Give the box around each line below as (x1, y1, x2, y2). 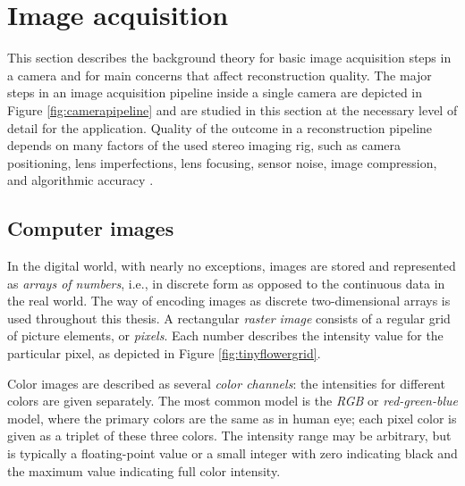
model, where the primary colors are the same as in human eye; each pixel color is (7, 408, 457, 427)
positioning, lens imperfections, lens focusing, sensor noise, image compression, (7, 153, 437, 172)
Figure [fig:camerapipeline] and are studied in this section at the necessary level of (7, 100, 458, 119)
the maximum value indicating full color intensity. (7, 461, 281, 480)
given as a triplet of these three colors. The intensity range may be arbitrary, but (7, 426, 452, 445)
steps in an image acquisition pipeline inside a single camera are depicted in (7, 83, 423, 102)
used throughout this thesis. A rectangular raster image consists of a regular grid (7, 308, 451, 327)
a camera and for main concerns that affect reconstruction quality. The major (7, 65, 432, 84)
